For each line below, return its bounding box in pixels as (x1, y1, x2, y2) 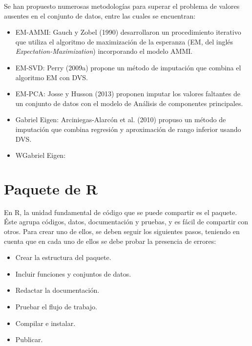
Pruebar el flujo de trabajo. (15, 302, 97, 311)
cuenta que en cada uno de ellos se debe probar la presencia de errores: (4, 236, 216, 246)
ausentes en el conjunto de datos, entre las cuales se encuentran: (4, 10, 196, 21)
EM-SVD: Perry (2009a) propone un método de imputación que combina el (15, 62, 241, 72)
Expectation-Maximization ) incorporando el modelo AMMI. (15, 46, 193, 56)
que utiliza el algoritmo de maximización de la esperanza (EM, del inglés (15, 36, 233, 46)
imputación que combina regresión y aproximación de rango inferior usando (15, 124, 241, 134)
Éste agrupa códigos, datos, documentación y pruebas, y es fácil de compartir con (4, 216, 249, 227)
